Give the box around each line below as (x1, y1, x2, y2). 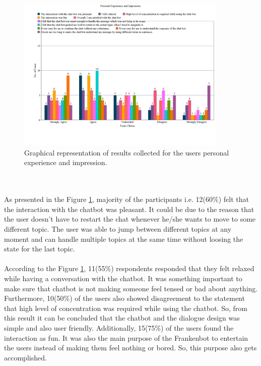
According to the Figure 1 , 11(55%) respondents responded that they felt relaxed (4, 263, 254, 274)
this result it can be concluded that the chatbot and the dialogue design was (4, 312, 240, 323)
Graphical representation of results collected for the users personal (24, 147, 229, 158)
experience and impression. (24, 157, 107, 168)
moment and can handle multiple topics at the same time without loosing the (4, 233, 243, 244)
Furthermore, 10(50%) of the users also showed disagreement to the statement (4, 293, 245, 303)
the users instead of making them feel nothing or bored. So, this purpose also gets (4, 342, 257, 353)
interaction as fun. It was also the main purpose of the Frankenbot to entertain (4, 332, 248, 343)
